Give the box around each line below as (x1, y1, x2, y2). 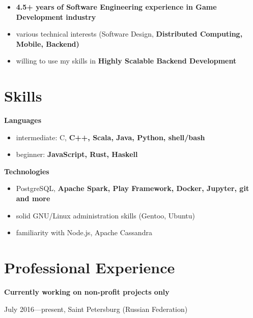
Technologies (4, 166, 49, 176)
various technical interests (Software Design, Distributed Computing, (16, 28, 243, 39)
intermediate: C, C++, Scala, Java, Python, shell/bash (16, 132, 205, 142)
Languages (4, 115, 42, 125)
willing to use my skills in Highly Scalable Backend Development (16, 55, 237, 66)
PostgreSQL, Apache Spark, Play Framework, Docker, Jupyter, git (16, 183, 249, 194)
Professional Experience (4, 257, 175, 278)
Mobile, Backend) (16, 38, 79, 49)
